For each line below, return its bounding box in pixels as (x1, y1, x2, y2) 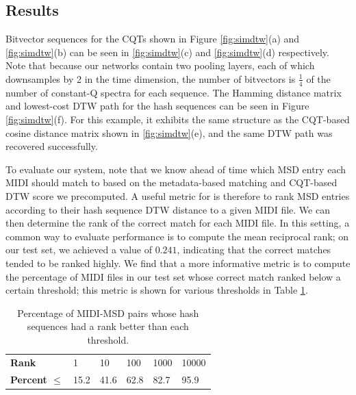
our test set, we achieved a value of (5, 242, 153, 257)
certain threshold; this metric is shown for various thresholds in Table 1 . (5, 283, 308, 297)
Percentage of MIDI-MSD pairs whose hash (17, 305, 199, 320)
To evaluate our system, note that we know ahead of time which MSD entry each (5, 162, 346, 176)
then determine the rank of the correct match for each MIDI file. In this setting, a (5, 216, 350, 230)
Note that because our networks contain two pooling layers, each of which (5, 58, 315, 73)
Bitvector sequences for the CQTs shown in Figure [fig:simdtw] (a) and (5, 31, 300, 46)
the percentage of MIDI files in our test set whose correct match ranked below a (5, 269, 341, 283)
